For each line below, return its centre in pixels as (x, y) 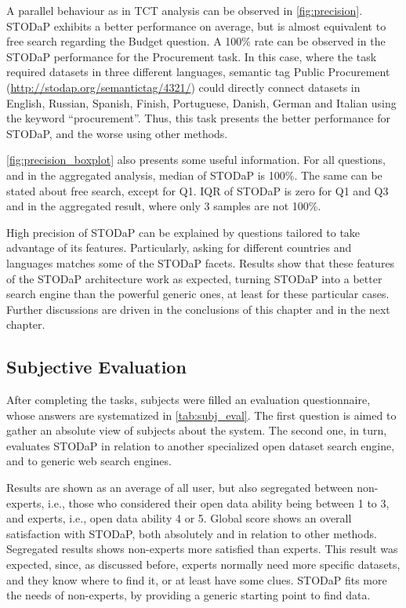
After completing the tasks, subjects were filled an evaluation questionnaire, (188, 400)
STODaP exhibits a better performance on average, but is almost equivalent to (196, 25)
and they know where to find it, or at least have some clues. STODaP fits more (197, 579)
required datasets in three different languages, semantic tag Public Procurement (198, 72)
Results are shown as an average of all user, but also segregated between (180, 488)
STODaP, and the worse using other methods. (117, 133)
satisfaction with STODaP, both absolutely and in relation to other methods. (192, 533)
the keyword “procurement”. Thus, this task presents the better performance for (198, 118)
